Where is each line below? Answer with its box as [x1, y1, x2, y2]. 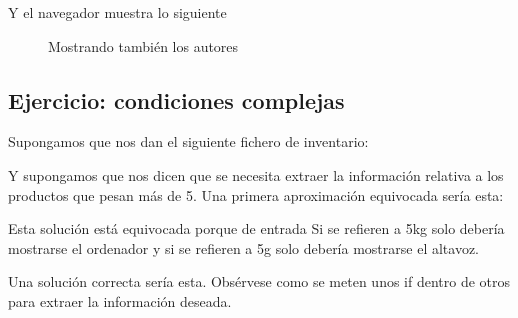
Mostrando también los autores [48, 35, 239, 56]
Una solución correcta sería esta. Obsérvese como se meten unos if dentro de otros [8, 271, 511, 292]
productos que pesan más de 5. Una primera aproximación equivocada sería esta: [8, 184, 504, 205]
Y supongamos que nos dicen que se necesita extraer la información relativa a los [8, 164, 504, 185]
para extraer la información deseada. [8, 290, 232, 311]
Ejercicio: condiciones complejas [8, 84, 345, 115]
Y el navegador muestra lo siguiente [8, 2, 227, 22]
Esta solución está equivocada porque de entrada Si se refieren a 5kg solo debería [8, 218, 505, 239]
